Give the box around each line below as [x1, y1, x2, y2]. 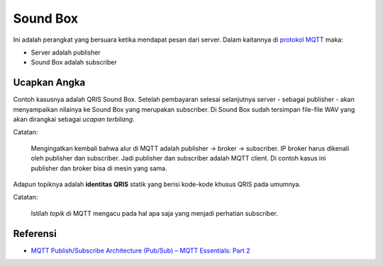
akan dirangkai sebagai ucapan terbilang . [13, 115, 135, 124]
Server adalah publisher [30, 48, 101, 57]
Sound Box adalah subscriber [30, 58, 117, 66]
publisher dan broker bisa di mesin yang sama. [30, 163, 167, 173]
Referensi [13, 227, 57, 240]
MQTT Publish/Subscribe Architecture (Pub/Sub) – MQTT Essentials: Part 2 [30, 246, 250, 255]
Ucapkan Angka [13, 76, 86, 88]
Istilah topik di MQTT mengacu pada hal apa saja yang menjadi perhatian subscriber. [30, 209, 278, 217]
